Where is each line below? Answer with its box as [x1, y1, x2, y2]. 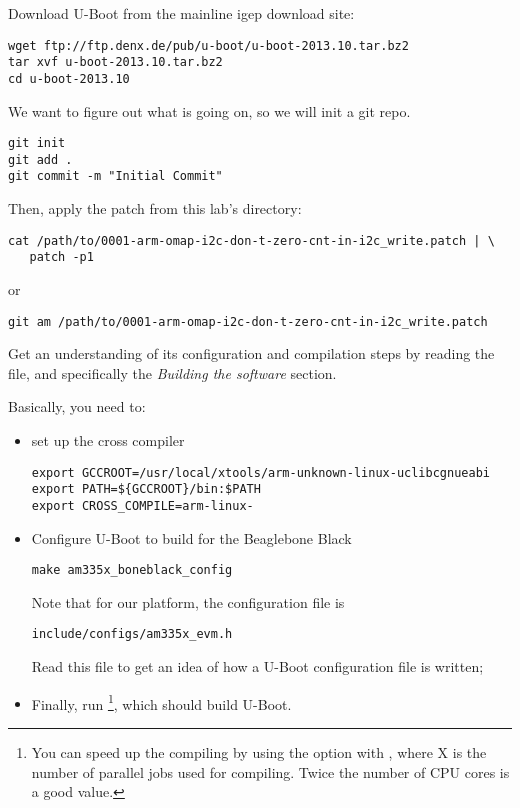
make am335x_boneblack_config [31, 563, 233, 578]
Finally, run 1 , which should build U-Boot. [31, 690, 292, 714]
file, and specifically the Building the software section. [8, 362, 337, 383]
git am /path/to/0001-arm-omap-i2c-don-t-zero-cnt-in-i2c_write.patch [8, 314, 488, 329]
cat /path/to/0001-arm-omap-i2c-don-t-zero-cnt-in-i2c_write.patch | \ [8, 233, 495, 248]
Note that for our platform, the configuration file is [31, 591, 345, 612]
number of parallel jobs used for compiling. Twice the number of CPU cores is [31, 761, 510, 782]
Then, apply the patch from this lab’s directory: [8, 198, 302, 219]
